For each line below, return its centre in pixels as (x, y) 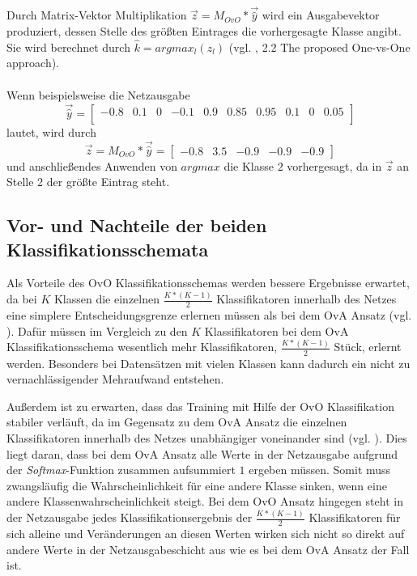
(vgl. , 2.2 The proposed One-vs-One (319, 47)
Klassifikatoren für (355, 517)
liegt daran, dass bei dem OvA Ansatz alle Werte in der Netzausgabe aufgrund (202, 453)
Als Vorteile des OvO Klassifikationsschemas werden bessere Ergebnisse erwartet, (208, 283)
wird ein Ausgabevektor (321, 15)
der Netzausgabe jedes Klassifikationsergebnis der (130, 517)
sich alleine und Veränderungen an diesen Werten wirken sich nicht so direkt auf (206, 534)
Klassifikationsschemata (108, 249)
